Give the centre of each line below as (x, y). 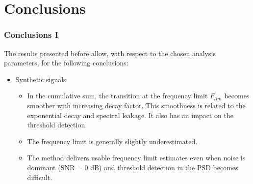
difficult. (40, 177)
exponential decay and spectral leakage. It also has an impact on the (130, 115)
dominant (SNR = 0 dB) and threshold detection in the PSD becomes (133, 167)
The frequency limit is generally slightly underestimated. (112, 141)
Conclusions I (31, 35)
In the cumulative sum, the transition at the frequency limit (117, 96)
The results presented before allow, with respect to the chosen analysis (110, 53)
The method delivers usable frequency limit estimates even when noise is (136, 158)
